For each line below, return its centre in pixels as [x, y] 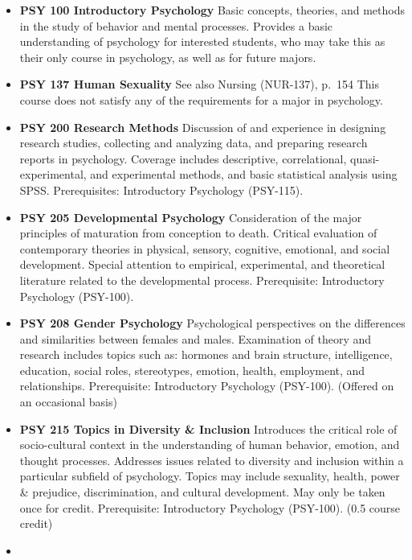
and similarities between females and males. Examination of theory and [196, 338]
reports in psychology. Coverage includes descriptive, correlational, [183, 158]
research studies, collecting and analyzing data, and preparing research [194, 143]
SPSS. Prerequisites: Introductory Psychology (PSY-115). [161, 189]
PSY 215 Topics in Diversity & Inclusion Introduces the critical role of [208, 428]
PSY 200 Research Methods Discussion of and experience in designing [203, 127]
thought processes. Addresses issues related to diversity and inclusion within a [212, 460]
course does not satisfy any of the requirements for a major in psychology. [201, 99]
